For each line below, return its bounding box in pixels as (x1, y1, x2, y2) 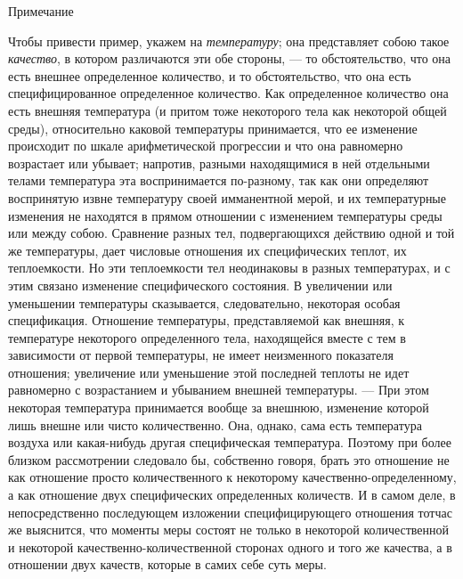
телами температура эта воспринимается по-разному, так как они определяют (8, 171, 429, 190)
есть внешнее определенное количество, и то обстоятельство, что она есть (8, 66, 411, 85)
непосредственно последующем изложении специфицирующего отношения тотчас (8, 502, 452, 521)
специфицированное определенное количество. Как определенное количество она (8, 84, 449, 102)
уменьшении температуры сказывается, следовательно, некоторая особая (8, 293, 401, 312)
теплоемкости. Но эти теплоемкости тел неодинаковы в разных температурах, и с (8, 258, 451, 277)
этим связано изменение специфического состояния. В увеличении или (8, 275, 393, 294)
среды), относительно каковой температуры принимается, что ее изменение (8, 118, 418, 137)
